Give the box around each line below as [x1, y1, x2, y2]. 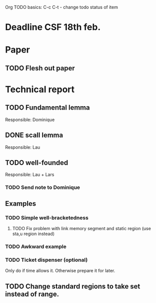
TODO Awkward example [5, 243, 67, 250]
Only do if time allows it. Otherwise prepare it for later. [5, 268, 115, 274]
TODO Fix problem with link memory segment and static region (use [12, 226, 151, 231]
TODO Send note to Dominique [5, 184, 80, 191]
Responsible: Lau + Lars [5, 172, 54, 178]
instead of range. [5, 290, 59, 298]
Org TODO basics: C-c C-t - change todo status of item [5, 4, 118, 10]
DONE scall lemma [5, 131, 63, 139]
